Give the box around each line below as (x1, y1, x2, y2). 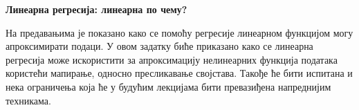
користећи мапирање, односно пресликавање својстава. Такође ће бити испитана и (6, 66, 353, 80)
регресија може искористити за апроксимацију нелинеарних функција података (6, 52, 338, 66)
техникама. (6, 93, 51, 107)
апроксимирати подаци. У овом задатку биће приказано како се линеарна (6, 39, 313, 53)
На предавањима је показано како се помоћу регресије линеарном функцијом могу (6, 25, 353, 39)
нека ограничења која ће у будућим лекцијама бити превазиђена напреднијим (6, 79, 331, 93)
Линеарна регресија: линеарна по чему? (6, 2, 187, 16)
